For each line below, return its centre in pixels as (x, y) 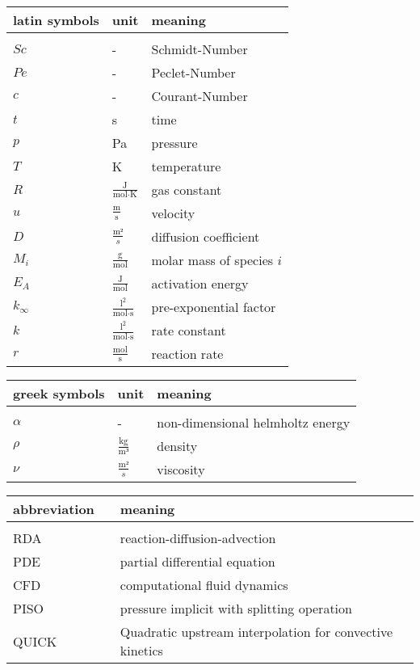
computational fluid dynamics (204, 585)
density (177, 446)
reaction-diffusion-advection (198, 538)
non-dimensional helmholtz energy (254, 423)
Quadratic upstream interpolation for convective (256, 632)
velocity (173, 213)
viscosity (181, 470)
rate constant (189, 331)
